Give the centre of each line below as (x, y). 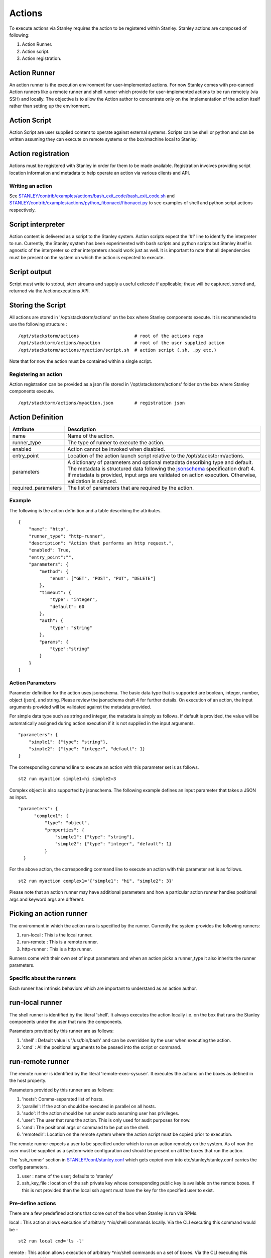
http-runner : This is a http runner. (57, 949)
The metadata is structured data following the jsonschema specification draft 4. (161, 468)
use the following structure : (38, 324)
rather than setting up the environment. (50, 106)
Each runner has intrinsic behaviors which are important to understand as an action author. (103, 988)
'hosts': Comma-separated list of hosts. (63, 1099)
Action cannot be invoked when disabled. (116, 449)
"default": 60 (67, 607)
